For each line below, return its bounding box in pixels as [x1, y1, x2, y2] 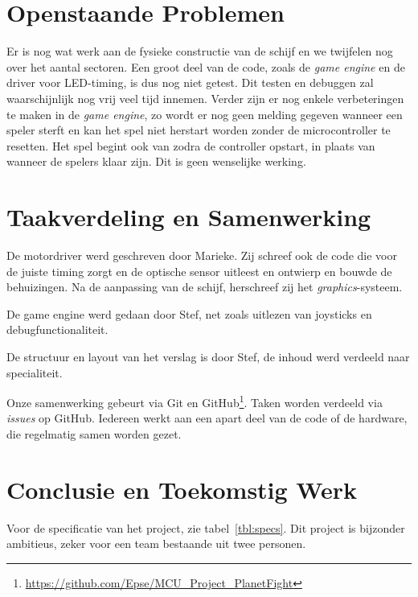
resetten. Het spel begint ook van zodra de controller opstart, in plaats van [6, 137, 375, 154]
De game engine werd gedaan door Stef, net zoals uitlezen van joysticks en [6, 305, 372, 322]
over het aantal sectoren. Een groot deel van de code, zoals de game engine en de [6, 58, 405, 75]
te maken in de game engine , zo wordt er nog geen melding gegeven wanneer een [6, 105, 403, 122]
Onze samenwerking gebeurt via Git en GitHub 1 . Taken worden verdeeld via [6, 392, 383, 410]
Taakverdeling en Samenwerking [6, 200, 371, 233]
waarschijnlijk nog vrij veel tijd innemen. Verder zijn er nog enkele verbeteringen [6, 89, 404, 106]
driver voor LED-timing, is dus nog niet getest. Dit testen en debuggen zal [6, 74, 374, 91]
